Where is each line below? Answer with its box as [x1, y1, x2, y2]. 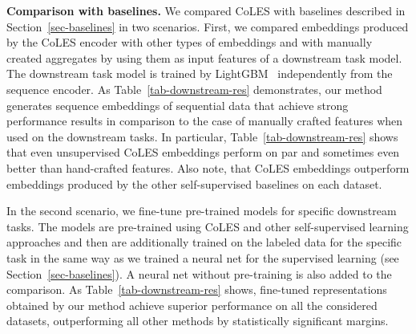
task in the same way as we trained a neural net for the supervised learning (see [6, 249, 399, 266]
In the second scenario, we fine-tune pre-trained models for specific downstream [6, 202, 397, 219]
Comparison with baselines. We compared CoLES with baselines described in [6, 2, 406, 18]
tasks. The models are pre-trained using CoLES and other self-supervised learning [6, 218, 409, 234]
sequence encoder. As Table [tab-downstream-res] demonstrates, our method [6, 80, 382, 97]
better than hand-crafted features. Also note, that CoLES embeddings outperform [6, 159, 410, 176]
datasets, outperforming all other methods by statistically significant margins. [6, 312, 389, 329]
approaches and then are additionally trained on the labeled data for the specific [6, 234, 402, 250]
